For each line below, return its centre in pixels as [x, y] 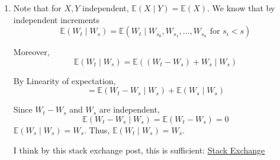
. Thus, [97, 129]
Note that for [37, 8]
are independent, [129, 109]
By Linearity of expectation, [65, 80]
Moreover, [31, 52]
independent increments [56, 19]
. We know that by [241, 8]
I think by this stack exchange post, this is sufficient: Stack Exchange [139, 150]
